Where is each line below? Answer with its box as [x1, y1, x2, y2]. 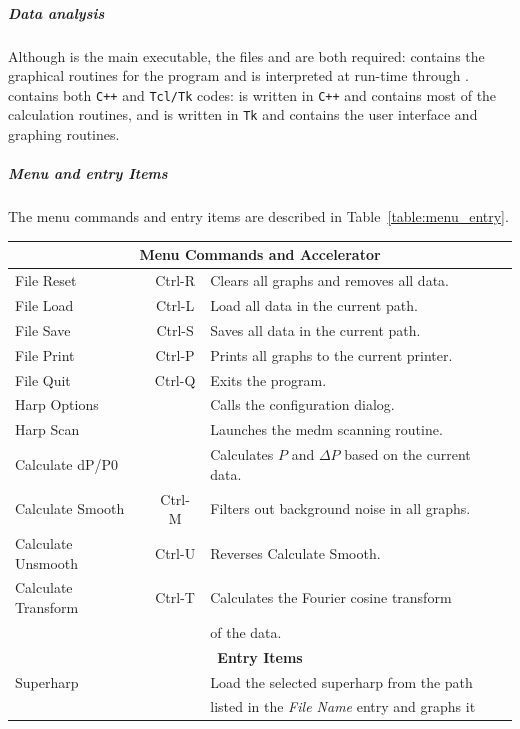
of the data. [210, 621, 282, 642]
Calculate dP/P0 [15, 453, 119, 474]
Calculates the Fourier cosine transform [210, 587, 452, 608]
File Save [15, 319, 71, 340]
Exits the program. [210, 369, 327, 390]
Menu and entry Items [8, 163, 168, 184]
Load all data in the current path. [210, 295, 418, 315]
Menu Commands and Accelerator [139, 244, 381, 265]
